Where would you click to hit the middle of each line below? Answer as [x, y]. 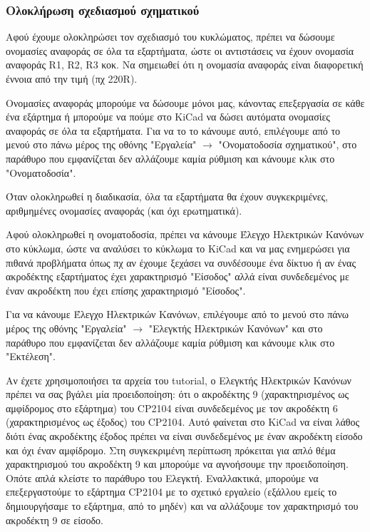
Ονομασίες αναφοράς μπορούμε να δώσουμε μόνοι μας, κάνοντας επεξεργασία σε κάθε [185, 102]
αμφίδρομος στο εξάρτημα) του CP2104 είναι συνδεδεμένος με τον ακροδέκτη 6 [172, 408]
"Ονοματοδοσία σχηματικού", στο [288, 144]
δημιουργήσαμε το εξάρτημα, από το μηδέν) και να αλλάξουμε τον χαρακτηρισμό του [182, 506]
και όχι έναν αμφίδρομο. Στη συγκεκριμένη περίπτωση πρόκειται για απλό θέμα [171, 450]
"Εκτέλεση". [31, 356]
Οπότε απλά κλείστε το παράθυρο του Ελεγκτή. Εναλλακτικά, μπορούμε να [162, 477]
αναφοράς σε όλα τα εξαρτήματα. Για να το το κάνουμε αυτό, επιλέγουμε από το [173, 130]
